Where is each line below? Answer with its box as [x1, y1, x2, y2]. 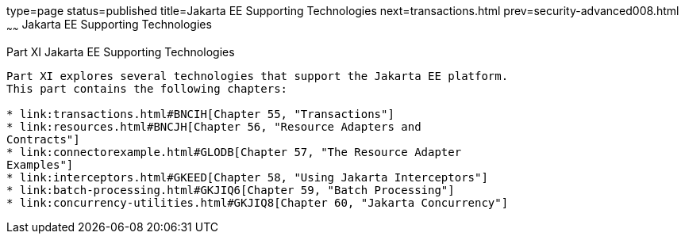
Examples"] [6, 158, 74, 171]
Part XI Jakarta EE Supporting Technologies [6, 44, 235, 59]
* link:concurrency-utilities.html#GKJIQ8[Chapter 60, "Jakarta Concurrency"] [6, 196, 509, 209]
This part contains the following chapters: [6, 82, 288, 95]
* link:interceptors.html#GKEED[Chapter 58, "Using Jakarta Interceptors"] [6, 170, 488, 184]
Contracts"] [6, 132, 80, 146]
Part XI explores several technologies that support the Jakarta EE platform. [6, 69, 509, 82]
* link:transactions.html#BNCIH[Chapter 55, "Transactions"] [6, 107, 394, 120]
